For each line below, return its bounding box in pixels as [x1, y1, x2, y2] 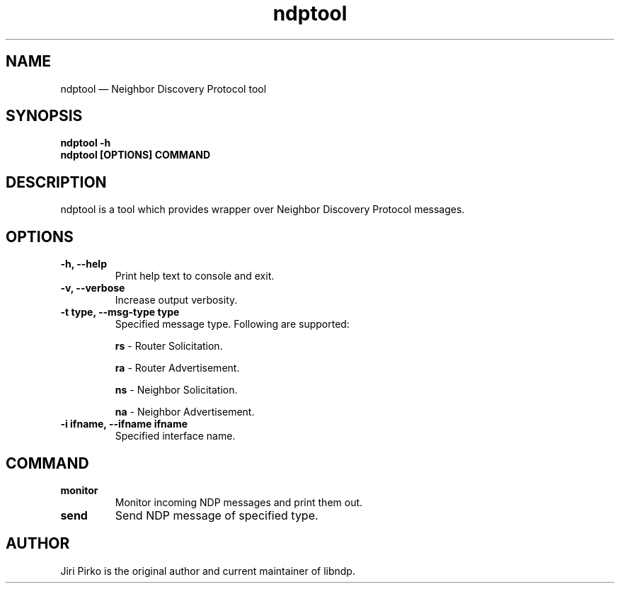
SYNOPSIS [6, 107, 83, 125]
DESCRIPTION [6, 173, 107, 191]
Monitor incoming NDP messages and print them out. [115, 496, 363, 508]
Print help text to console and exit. [115, 270, 275, 282]
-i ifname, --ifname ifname [60, 418, 188, 430]
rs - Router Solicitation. [115, 340, 223, 353]
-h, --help [60, 258, 107, 270]
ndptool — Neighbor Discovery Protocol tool [60, 82, 267, 95]
